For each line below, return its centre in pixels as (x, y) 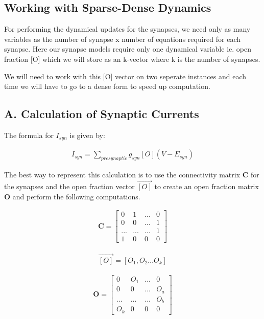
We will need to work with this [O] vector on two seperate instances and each (125, 76)
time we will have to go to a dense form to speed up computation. (107, 86)
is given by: (87, 135)
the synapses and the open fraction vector (69, 186)
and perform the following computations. (76, 196)
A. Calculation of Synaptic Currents (102, 114)
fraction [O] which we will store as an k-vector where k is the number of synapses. (132, 59)
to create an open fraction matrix (207, 186)
